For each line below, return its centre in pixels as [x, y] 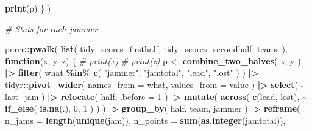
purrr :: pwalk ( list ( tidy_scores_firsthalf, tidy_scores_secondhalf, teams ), [146, 49]
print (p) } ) [28, 8]
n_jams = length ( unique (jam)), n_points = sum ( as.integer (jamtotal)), [145, 120]
